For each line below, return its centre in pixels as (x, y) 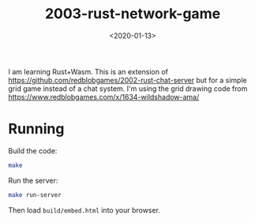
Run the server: (33, 180)
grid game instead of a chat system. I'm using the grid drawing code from (128, 89)
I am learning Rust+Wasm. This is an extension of (88, 71)
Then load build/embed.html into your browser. (84, 210)
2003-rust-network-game (133, 14)
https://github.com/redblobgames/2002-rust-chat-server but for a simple (127, 80)
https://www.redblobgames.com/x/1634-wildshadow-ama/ (104, 96)
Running (36, 129)
